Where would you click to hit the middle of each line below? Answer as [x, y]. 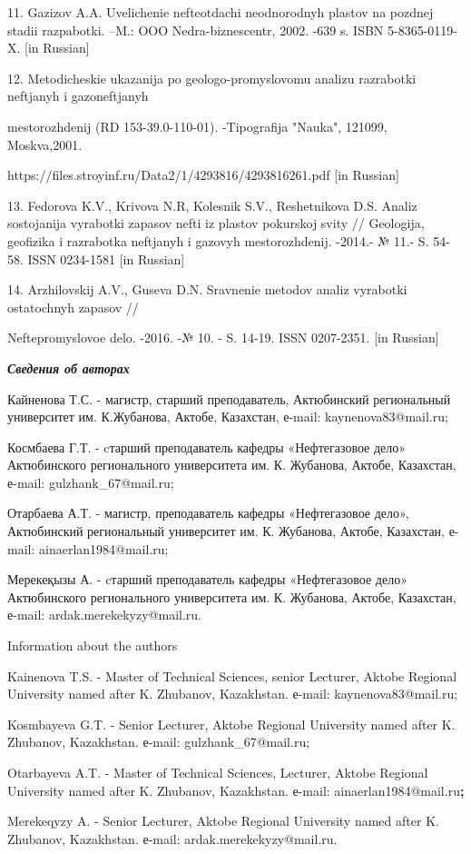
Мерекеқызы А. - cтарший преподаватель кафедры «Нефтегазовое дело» [207, 579]
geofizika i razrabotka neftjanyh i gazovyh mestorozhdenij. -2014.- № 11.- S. [218, 240]
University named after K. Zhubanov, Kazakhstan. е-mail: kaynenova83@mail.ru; [233, 694]
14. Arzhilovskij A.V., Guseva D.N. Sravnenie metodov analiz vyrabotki [207, 289]
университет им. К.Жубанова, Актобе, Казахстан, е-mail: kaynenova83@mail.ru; [228, 417]
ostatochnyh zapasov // [73, 307]
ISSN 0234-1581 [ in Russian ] [106, 258]
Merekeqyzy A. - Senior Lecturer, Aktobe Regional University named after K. [223, 821]
